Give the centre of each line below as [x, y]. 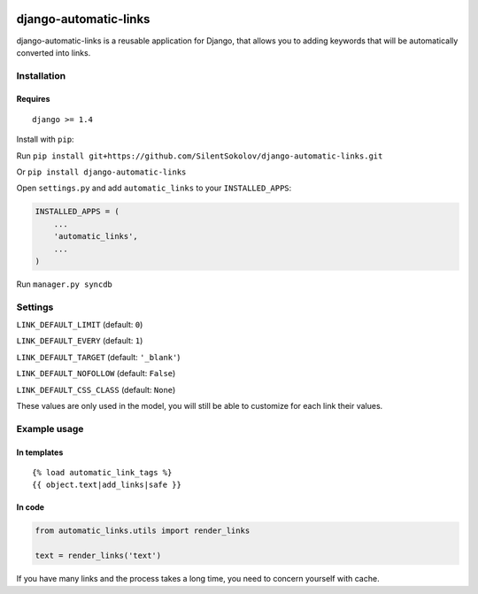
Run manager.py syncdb [64, 284]
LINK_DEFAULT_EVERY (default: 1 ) [80, 341]
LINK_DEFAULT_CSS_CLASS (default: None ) [96, 390]
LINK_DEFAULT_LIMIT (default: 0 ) [80, 325]
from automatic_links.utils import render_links [143, 531]
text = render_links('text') [98, 556]
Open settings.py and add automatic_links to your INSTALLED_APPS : [154, 188]
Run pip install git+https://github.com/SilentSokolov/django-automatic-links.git [200, 156]
